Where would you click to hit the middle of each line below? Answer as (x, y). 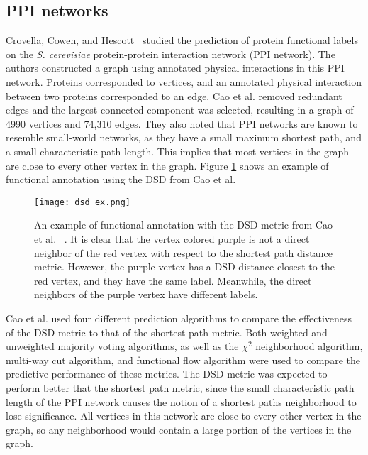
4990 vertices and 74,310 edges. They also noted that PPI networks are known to (182, 123)
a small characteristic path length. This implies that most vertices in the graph (177, 151)
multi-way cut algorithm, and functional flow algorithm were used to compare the (183, 360)
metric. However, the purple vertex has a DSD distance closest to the (184, 267)
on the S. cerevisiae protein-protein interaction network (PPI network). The (171, 54)
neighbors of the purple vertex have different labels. (146, 294)
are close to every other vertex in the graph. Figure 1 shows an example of (167, 165)
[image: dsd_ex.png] (83, 202)
